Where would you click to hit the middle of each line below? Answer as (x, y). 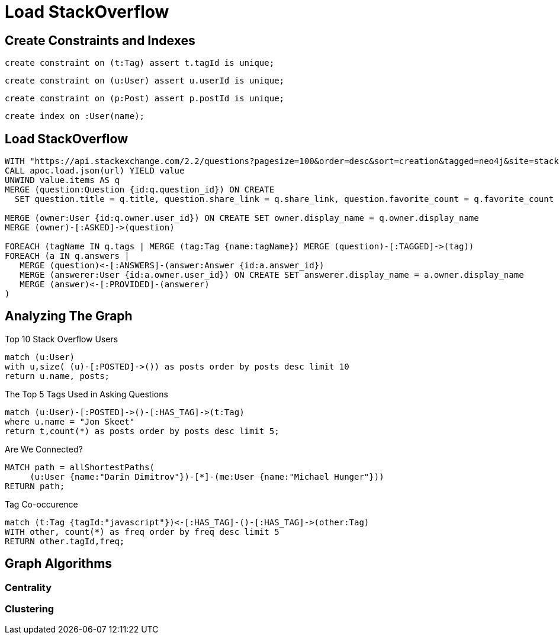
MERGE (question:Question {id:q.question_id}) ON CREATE (140, 190)
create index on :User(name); (75, 116)
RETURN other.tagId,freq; (65, 541)
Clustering (30, 609)
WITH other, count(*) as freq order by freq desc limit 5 (142, 532)
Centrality (28, 587)
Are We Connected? (44, 449)
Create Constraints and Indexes (100, 40)
